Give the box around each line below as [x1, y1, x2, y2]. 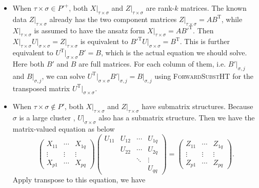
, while [221, 13, 243, 24]
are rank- [146, 3, 175, 13]
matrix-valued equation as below [12, 123, 115, 134]
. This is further [180, 36, 230, 47]
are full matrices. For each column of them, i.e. [78, 58, 226, 69]
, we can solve [42, 70, 85, 81]
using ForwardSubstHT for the [154, 70, 254, 81]
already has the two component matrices [49, 13, 177, 24]
